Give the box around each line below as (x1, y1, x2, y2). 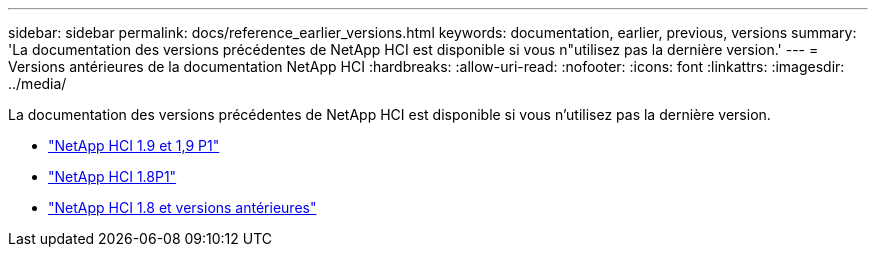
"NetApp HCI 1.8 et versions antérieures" (48, 199, 317, 216)
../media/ (8, 75, 67, 92)
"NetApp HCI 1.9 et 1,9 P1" (48, 137, 220, 154)
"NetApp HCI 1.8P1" (48, 168, 177, 185)
